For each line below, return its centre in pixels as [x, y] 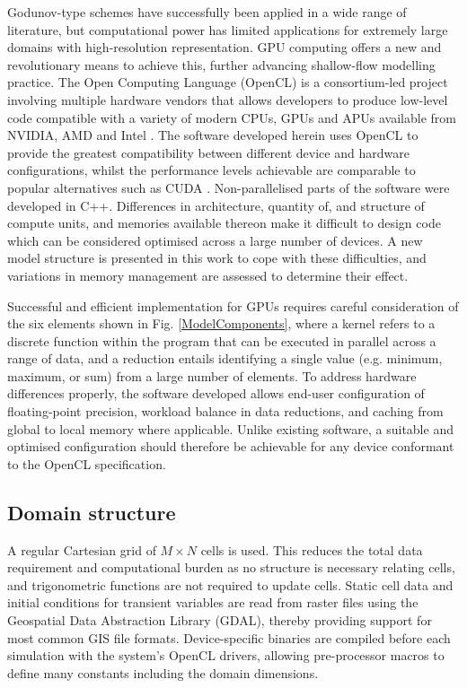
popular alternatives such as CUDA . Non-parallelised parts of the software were [229, 187]
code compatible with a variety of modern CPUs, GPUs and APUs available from [232, 117]
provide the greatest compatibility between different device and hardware [208, 152]
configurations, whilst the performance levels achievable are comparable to [211, 170]
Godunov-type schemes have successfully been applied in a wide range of [207, 12]
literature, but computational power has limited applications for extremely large [228, 29]
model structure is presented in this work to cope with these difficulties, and [217, 258]
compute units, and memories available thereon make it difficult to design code [224, 223]
